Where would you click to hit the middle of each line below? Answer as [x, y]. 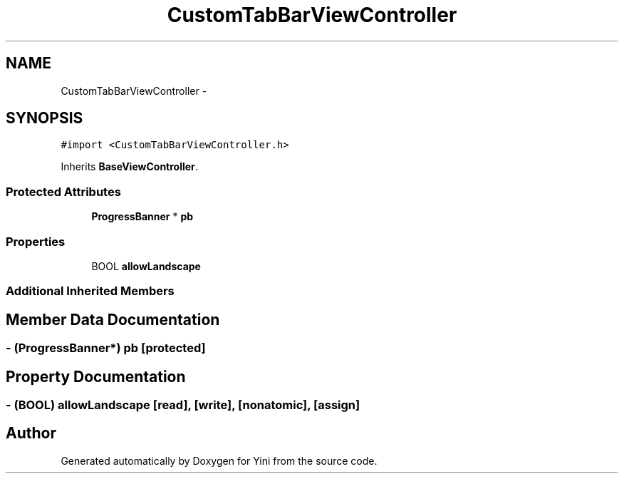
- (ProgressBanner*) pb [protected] [106, 348]
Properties [36, 241]
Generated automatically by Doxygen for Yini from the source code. [219, 460]
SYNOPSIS [45, 118]
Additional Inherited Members [90, 291]
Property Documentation [96, 376]
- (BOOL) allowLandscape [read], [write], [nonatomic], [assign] [183, 405]
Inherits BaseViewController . [129, 167]
